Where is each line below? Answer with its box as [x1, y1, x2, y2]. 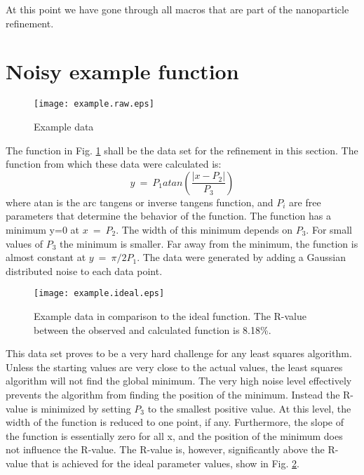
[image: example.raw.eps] [34, 99, 154, 109]
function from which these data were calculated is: [6, 156, 222, 171]
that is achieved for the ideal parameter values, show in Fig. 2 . [31, 455, 299, 470]
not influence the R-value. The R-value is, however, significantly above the [6, 442, 325, 457]
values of [6, 236, 43, 250]
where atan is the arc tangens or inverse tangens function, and [6, 194, 274, 209]
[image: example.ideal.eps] [34, 288, 165, 299]
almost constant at [6, 250, 86, 265]
